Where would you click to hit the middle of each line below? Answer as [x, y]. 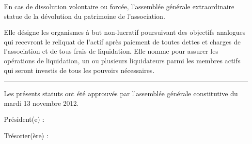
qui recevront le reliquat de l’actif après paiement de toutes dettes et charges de [122, 41]
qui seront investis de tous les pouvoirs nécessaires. [79, 70]
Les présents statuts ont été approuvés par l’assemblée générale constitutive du [121, 94]
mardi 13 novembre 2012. [41, 103]
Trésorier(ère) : [26, 135]
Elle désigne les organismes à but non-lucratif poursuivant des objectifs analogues [125, 32]
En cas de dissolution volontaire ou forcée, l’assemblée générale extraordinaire [119, 6]
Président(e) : [24, 119]
